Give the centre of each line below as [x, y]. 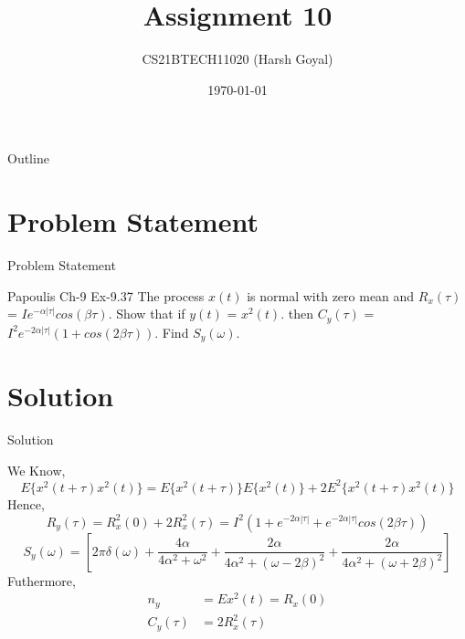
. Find [172, 332]
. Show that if [147, 314]
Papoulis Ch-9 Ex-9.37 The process [106, 295]
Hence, [26, 503]
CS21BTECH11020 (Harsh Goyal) [238, 59]
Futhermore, [42, 580]
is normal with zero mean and [331, 295]
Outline [28, 158]
